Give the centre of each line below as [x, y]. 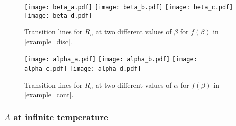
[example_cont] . [49, 95]
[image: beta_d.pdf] [58, 15]
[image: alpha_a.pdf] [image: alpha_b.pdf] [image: [111, 59]
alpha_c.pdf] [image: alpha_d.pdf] [83, 69]
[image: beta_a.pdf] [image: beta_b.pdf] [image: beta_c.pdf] [129, 7]
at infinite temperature [61, 117]
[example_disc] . [48, 41]
